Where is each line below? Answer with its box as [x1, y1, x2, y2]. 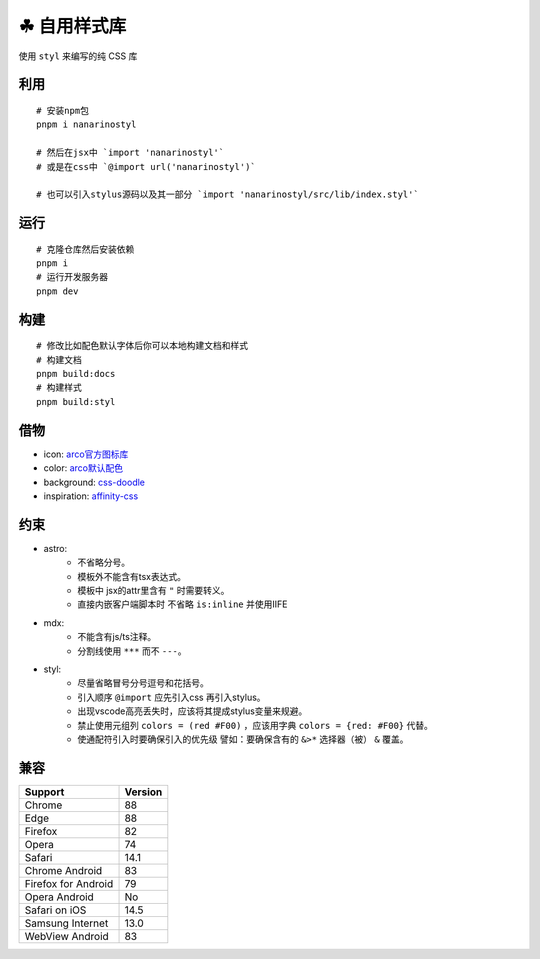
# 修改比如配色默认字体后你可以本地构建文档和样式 [36, 340, 249, 352]
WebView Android [24, 929, 109, 943]
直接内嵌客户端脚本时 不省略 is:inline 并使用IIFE [77, 598, 288, 610]
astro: [43, 542, 68, 554]
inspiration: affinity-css [43, 490, 139, 502]
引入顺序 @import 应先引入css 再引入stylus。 [77, 691, 266, 703]
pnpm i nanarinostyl [36, 119, 137, 130]
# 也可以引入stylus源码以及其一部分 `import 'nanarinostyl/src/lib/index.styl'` [36, 189, 419, 200]
